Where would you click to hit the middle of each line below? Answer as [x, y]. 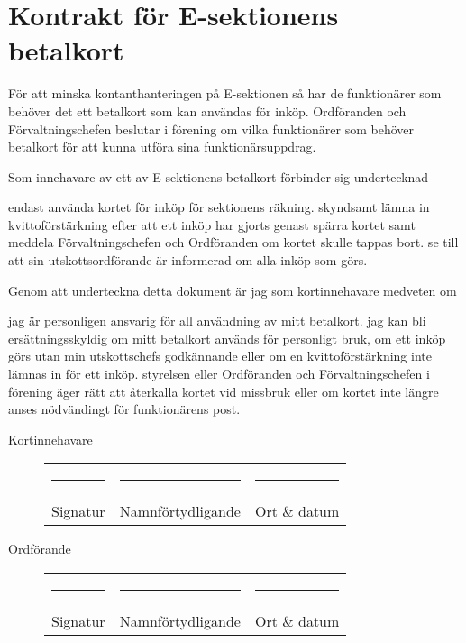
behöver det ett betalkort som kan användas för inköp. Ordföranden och [207, 110]
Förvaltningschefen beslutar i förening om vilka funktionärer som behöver [211, 129]
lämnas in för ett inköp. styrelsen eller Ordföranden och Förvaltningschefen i [219, 374]
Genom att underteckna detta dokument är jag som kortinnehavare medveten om [233, 290]
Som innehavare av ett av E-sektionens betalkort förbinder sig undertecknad [219, 176]
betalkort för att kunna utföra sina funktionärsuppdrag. [162, 147]
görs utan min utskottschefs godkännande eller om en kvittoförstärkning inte [220, 356]
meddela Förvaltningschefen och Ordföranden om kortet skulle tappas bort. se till [233, 242]
